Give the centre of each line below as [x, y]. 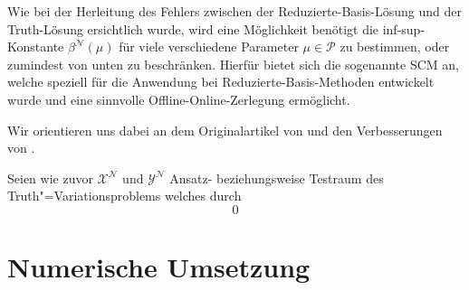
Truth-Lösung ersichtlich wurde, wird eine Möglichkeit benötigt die [193, 28]
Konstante [36, 47]
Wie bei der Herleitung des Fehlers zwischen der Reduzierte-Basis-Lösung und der [234, 11]
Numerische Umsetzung [159, 267]
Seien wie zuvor [50, 178]
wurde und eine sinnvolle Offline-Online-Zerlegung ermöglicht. [179, 99]
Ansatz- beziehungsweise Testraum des [277, 178]
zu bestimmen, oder [395, 47]
